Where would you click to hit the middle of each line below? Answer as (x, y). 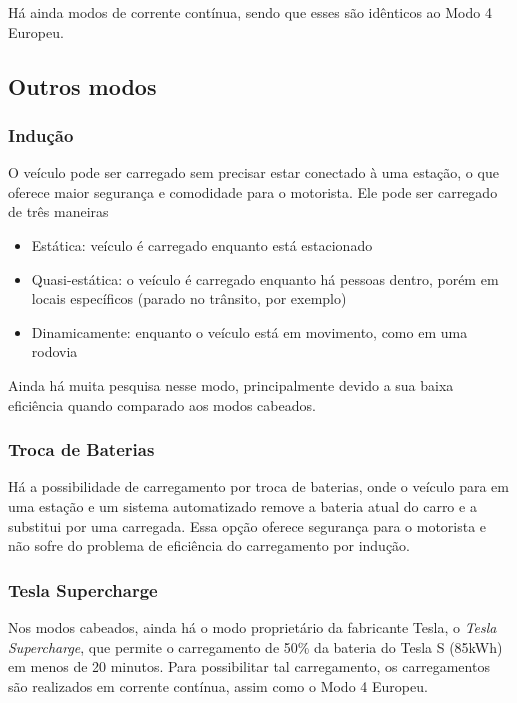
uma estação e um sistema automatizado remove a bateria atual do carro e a (242, 505)
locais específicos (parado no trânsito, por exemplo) (189, 298)
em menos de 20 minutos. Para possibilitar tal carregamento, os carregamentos (249, 666)
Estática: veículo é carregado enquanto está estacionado (202, 244)
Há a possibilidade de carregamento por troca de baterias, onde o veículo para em (258, 486)
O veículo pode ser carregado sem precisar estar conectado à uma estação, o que (253, 172)
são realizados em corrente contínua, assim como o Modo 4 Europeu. (218, 685)
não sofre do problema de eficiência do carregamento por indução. (209, 545)
